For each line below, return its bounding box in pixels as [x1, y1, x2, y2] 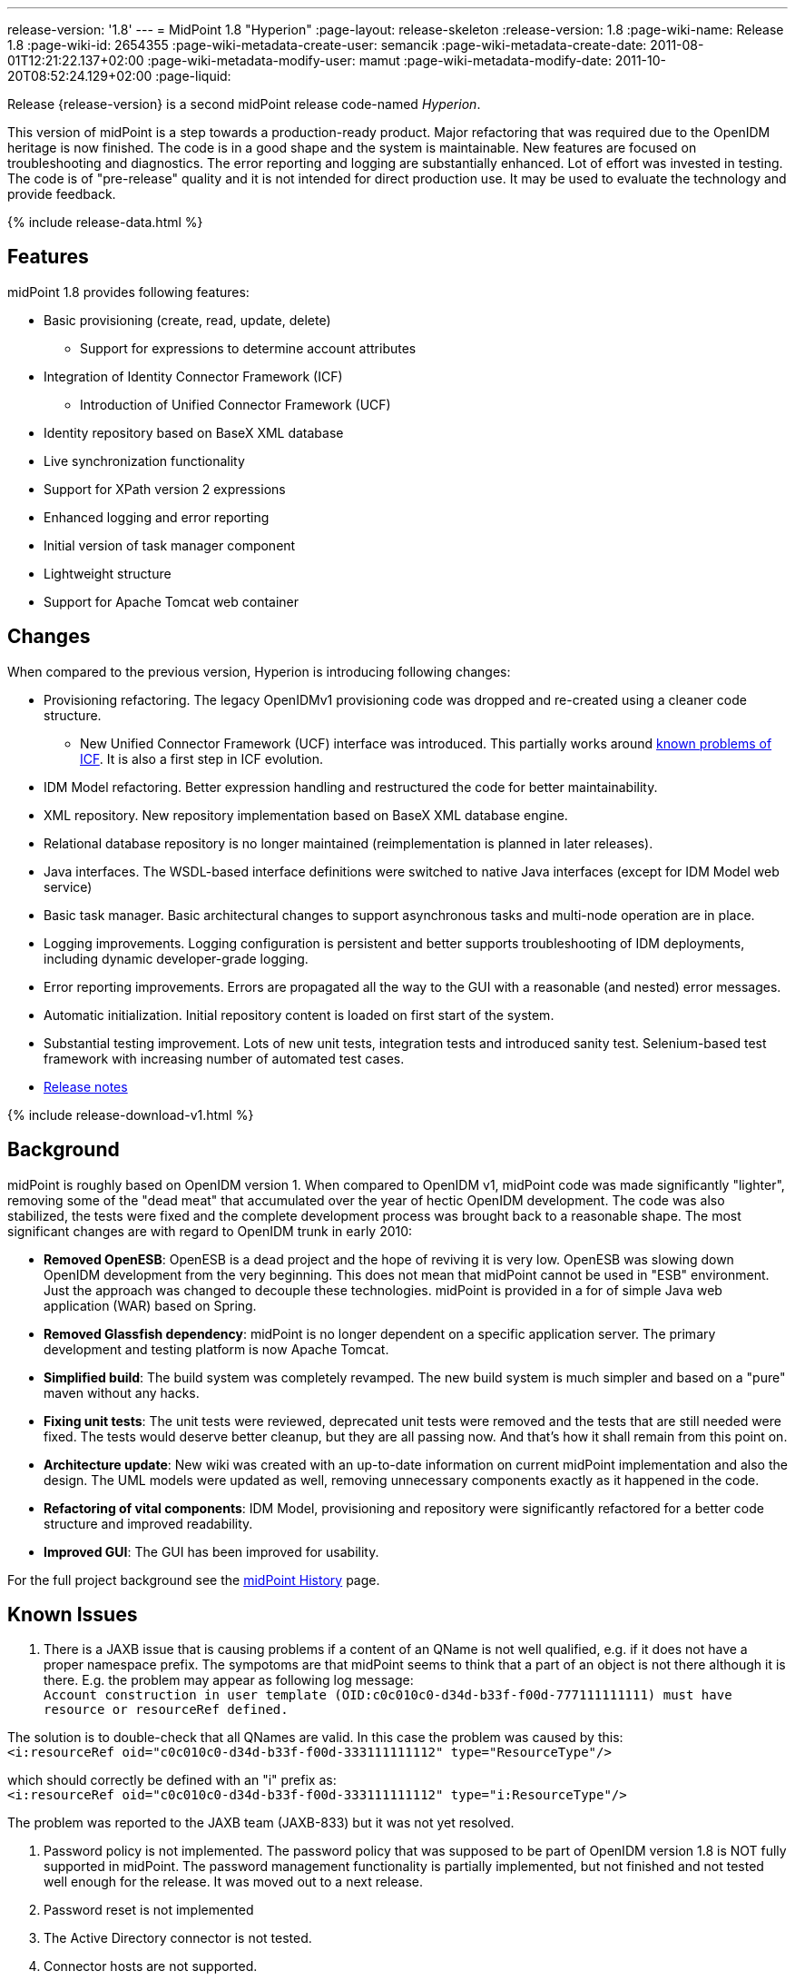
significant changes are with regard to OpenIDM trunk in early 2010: [7, 1223, 413, 1239]
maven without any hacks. [44, 1384, 200, 1401]
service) [44, 878, 93, 895]
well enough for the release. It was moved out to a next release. [44, 1874, 424, 1890]
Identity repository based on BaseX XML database [44, 424, 344, 441]
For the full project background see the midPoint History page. [7, 1571, 380, 1588]
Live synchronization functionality [44, 452, 245, 469]
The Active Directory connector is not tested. [44, 1930, 312, 1946]
